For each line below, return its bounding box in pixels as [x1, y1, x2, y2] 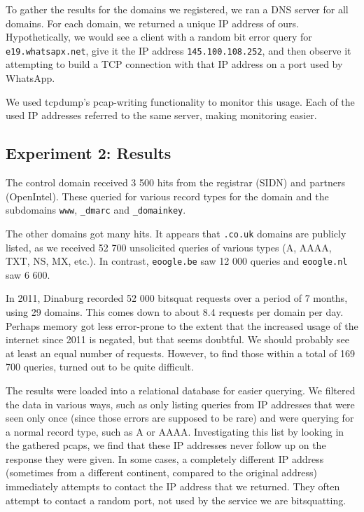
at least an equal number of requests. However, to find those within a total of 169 [6, 345, 355, 360]
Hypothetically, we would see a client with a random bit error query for [6, 29, 312, 44]
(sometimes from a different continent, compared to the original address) [6, 465, 317, 480]
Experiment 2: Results [6, 142, 171, 164]
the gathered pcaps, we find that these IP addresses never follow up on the [6, 438, 326, 452]
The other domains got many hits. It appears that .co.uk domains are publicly [6, 226, 346, 240]
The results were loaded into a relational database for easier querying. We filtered [6, 382, 356, 397]
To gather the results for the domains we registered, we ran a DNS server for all [6, 2, 349, 16]
